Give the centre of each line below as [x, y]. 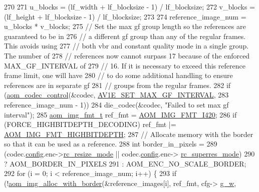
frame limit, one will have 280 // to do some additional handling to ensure [118, 75]
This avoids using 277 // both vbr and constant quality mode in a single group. [126, 46]
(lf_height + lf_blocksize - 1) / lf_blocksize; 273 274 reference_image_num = [125, 16]
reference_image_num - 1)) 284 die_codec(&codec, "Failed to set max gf [116, 104]
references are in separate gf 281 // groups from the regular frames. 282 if [117, 85]
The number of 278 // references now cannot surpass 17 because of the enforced [127, 55]
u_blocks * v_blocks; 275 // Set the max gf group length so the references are [125, 26]
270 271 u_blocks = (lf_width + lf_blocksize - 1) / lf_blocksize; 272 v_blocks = [129, 6]
